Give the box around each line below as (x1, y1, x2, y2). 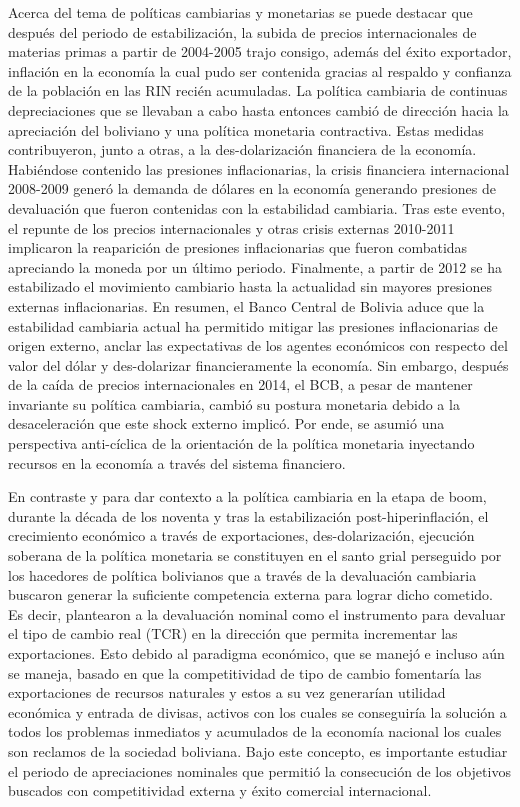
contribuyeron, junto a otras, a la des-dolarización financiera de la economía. (8, 139, 477, 160)
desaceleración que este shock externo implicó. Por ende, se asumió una (8, 413, 445, 434)
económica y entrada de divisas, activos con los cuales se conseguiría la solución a (8, 701, 507, 722)
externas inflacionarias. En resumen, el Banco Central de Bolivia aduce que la (8, 295, 485, 316)
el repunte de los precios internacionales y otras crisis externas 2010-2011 (8, 217, 455, 238)
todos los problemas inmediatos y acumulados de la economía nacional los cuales (8, 721, 502, 742)
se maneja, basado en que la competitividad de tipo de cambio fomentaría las (8, 662, 482, 683)
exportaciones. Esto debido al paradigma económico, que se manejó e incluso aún (8, 643, 505, 663)
